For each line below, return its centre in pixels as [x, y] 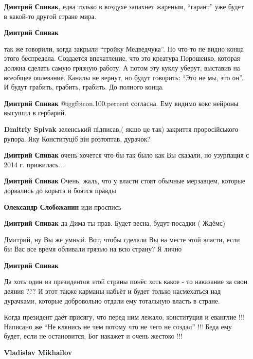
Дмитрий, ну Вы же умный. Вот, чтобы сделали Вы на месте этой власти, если [122, 239]
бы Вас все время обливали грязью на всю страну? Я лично [93, 249]
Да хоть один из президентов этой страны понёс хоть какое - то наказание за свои [126, 281]
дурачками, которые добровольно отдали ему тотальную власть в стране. [112, 300]
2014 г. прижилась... [34, 164]
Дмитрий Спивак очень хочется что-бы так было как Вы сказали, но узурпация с [126, 155]
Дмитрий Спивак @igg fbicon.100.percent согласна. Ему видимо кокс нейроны [121, 103]
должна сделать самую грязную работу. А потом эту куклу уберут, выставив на [122, 67]
